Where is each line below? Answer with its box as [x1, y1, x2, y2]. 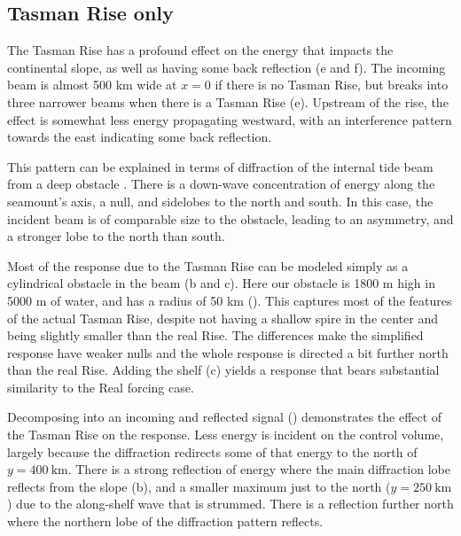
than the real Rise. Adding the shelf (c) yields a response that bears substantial [7, 361, 440, 379]
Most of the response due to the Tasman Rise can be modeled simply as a [7, 256, 409, 275]
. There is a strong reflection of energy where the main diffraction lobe [67, 460, 450, 478]
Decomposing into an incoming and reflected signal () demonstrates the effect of [7, 408, 442, 426]
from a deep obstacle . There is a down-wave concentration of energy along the [7, 175, 435, 193]
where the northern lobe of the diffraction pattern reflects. [7, 512, 324, 531]
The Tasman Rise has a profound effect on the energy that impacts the [7, 41, 394, 59]
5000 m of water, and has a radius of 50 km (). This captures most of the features [7, 291, 452, 309]
